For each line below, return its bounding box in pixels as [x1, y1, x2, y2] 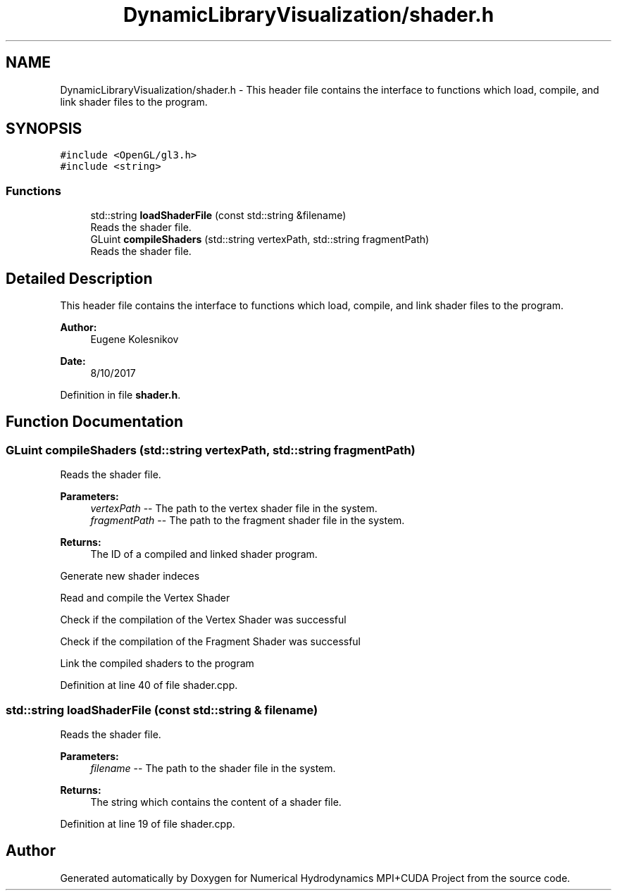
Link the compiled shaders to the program [60, 657, 254, 670]
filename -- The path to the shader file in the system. [90, 762, 336, 774]
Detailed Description [6, 269, 153, 287]
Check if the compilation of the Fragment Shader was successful [60, 635, 361, 648]
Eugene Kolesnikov [90, 333, 179, 346]
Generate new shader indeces [60, 570, 200, 583]
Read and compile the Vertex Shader [60, 592, 230, 604]
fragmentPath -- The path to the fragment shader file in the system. [90, 514, 405, 527]
